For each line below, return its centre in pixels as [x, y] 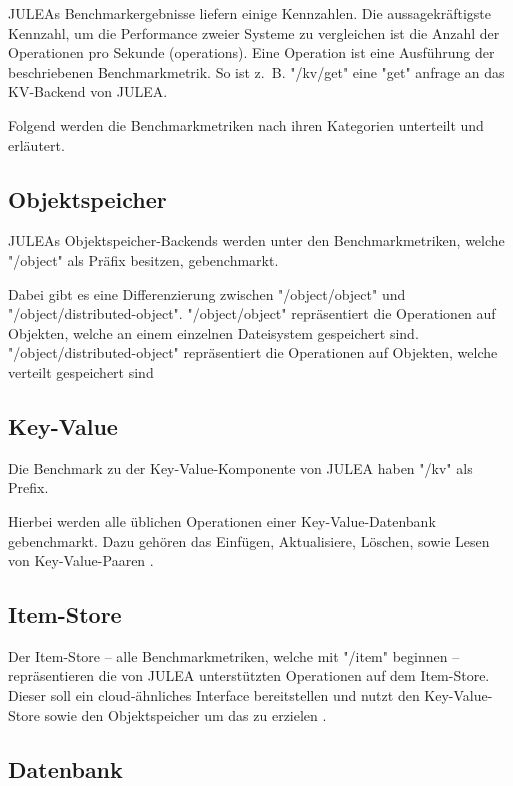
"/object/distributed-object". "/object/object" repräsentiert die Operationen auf [252, 313]
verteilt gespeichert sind [81, 371]
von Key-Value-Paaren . [81, 560]
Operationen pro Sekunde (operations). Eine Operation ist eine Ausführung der [251, 52]
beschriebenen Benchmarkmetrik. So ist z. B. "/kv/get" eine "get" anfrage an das [256, 71]
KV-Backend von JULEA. [88, 91]
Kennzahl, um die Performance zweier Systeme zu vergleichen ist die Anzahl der [254, 32]
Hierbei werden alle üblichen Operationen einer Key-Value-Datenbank [222, 520]
